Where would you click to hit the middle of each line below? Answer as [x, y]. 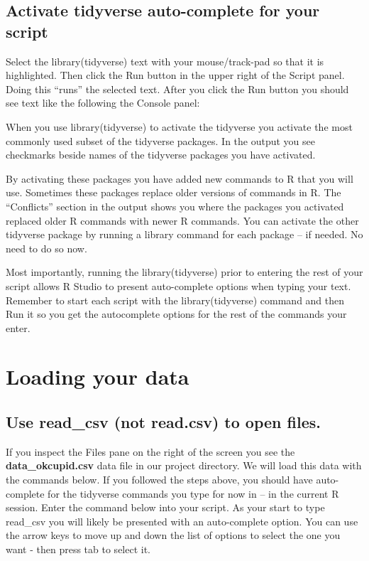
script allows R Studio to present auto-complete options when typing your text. [178, 285]
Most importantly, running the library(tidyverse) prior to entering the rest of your [184, 272]
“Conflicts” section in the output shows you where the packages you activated [175, 206]
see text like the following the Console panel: [103, 103]
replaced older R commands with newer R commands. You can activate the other [182, 220]
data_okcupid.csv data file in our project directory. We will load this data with [184, 465]
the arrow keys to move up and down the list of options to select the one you [173, 535]
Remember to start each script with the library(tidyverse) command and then [175, 300]
